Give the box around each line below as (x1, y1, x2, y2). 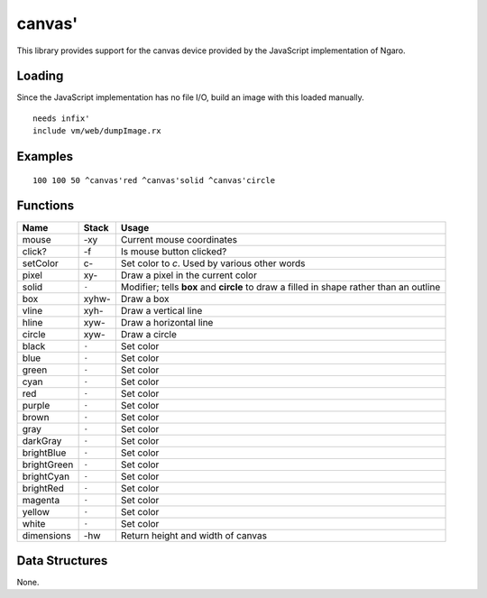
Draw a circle (120, 327, 178, 340)
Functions (16, 198, 75, 214)
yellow (22, 505, 50, 518)
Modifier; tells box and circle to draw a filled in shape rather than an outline (120, 281, 441, 293)
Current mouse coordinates (120, 233, 238, 245)
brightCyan (22, 470, 70, 483)
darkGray (22, 434, 62, 446)
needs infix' (32, 113, 90, 124)
